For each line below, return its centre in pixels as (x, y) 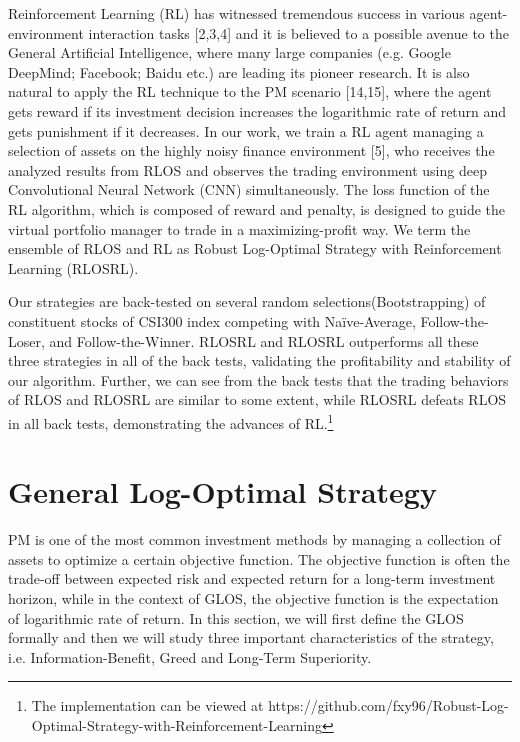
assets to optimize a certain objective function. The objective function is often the (259, 558)
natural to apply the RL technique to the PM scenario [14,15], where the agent (250, 91)
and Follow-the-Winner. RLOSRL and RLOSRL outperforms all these (264, 340)
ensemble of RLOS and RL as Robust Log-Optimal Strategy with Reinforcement (255, 248)
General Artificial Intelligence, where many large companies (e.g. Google (229, 52)
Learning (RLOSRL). (73, 267)
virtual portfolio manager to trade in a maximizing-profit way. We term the (239, 228)
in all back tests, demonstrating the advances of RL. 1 (171, 421)
